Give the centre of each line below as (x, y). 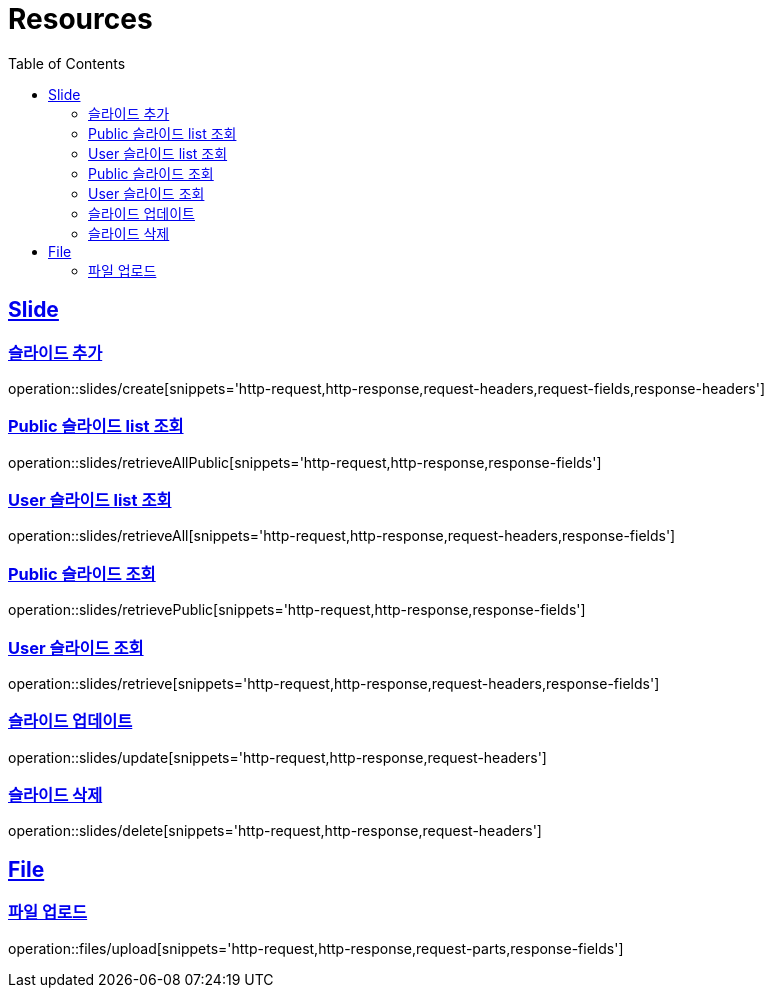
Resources (80, 19)
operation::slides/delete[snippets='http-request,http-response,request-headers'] (275, 831)
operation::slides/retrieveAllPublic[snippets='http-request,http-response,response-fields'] (305, 462)
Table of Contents (67, 63)
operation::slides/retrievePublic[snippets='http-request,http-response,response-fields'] (297, 610)
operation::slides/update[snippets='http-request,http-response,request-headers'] (277, 757)
